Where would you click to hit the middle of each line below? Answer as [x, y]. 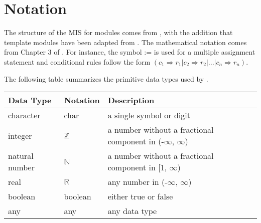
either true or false [140, 196]
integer [20, 135]
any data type [132, 211]
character [24, 115]
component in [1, [137, 167]
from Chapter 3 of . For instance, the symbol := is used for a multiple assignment [130, 52]
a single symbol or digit [149, 115]
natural [21, 156]
